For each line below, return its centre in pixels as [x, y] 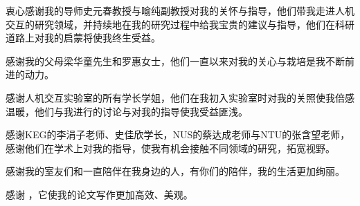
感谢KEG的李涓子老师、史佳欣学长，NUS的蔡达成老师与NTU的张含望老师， [178, 134]
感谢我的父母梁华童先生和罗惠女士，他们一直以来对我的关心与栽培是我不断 [175, 60]
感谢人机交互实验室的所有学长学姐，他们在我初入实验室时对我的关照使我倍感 [180, 97]
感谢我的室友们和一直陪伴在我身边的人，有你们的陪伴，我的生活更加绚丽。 [175, 171]
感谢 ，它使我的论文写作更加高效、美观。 [99, 194]
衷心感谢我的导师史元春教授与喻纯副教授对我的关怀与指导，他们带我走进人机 [180, 10]
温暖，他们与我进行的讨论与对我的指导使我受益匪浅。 [127, 111]
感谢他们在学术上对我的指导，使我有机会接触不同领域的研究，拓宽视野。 [170, 148]
